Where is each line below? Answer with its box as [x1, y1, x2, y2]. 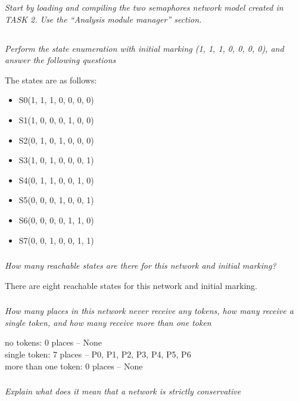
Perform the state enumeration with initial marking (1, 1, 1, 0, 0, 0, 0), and [5, 42, 284, 54]
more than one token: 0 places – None [5, 359, 143, 372]
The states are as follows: [5, 73, 97, 86]
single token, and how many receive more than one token [5, 316, 211, 328]
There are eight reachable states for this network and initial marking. [5, 279, 257, 291]
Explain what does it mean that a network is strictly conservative [5, 385, 241, 397]
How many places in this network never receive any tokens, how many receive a [5, 304, 294, 317]
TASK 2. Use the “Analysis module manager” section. [5, 13, 202, 25]
